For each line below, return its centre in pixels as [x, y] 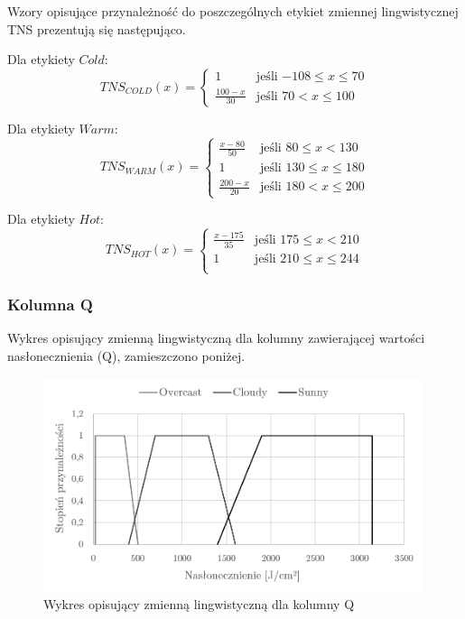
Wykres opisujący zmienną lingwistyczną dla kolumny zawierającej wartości [216, 338]
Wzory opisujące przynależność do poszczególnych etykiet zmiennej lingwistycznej [233, 11]
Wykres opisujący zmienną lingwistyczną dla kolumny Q [199, 604]
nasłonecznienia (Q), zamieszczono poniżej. [126, 355]
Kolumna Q [50, 305]
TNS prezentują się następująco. [97, 28]
